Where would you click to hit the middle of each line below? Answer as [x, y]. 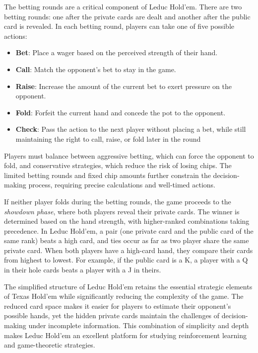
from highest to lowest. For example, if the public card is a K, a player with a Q [126, 260]
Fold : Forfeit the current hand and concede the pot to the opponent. [121, 112]
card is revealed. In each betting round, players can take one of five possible [119, 26]
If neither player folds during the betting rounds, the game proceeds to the [118, 201]
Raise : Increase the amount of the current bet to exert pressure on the [124, 86]
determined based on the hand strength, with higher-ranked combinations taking [127, 221]
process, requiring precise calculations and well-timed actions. [122, 185]
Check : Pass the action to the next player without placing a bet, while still [131, 129]
